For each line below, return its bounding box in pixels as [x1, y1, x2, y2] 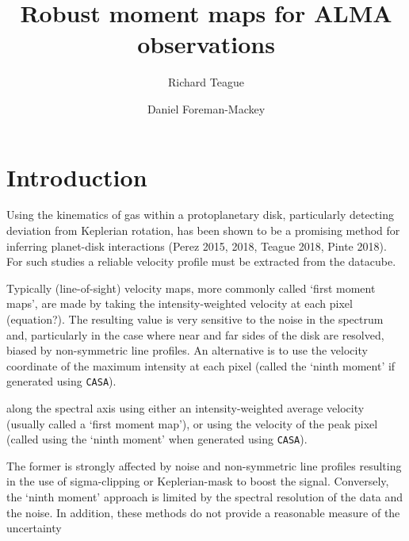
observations [137, 28, 275, 60]
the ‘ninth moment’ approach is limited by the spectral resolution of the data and [6, 489, 403, 505]
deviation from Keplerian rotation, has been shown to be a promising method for [6, 222, 400, 239]
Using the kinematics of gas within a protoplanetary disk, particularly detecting [6, 206, 394, 223]
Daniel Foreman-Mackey [147, 100, 266, 117]
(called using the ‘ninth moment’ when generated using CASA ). [6, 431, 308, 447]
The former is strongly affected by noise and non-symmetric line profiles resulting [6, 457, 402, 474]
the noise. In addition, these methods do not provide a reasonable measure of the [6, 504, 400, 520]
